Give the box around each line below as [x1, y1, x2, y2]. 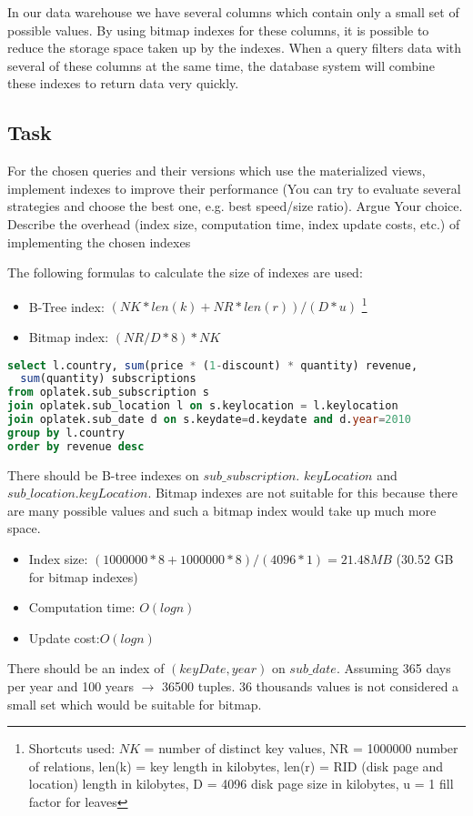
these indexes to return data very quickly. [7, 74, 239, 93]
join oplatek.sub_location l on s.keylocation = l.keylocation [7, 399, 398, 413]
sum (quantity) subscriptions [20, 372, 196, 386]
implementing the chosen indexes [7, 232, 191, 251]
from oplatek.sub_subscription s [7, 386, 209, 399]
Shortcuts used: [28, 739, 116, 758]
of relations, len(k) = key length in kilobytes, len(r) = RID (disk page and [28, 756, 444, 775]
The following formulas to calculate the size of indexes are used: [7, 263, 363, 282]
